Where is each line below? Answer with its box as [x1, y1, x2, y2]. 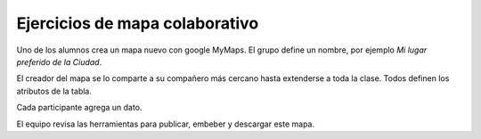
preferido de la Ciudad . [16, 56, 102, 67]
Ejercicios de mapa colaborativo [16, 13, 259, 33]
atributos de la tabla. [16, 86, 93, 96]
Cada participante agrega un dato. [16, 102, 143, 113]
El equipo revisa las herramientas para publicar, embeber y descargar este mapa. [16, 119, 315, 129]
